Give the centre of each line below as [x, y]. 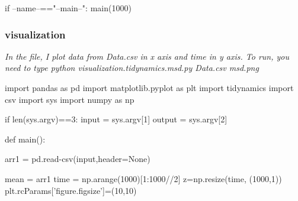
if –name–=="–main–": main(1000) [68, 8]
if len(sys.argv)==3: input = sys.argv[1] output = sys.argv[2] [116, 119]
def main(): [25, 139]
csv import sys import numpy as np [70, 99]
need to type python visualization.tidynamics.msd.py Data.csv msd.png [132, 68]
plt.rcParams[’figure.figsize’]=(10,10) [71, 190]
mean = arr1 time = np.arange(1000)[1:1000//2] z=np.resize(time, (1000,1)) [143, 178]
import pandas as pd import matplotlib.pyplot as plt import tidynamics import [149, 87]
